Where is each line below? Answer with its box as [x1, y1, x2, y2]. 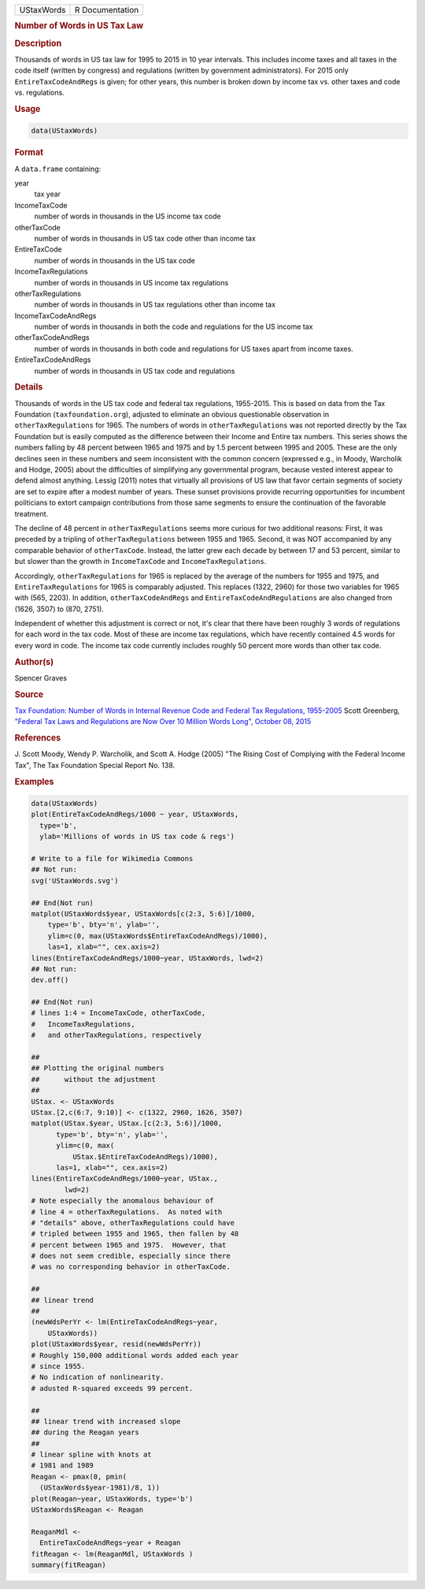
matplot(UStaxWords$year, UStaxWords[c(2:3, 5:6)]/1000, [31, 909, 256, 918]
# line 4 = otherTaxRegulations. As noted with [31, 1207, 223, 1216]
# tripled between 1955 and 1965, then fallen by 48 [31, 1229, 239, 1238]
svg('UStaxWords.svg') [31, 876, 119, 885]
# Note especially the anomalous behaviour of [31, 1196, 214, 1206]
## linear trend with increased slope [31, 1416, 181, 1426]
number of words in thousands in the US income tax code [34, 211, 221, 221]
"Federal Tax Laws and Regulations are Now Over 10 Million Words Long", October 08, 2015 [14, 717, 312, 726]
